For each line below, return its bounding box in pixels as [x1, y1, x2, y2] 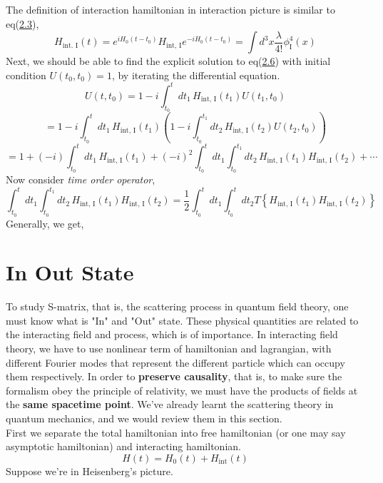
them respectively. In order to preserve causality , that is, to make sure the [6, 369, 342, 384]
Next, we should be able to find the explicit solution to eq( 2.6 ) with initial [6, 54, 331, 68]
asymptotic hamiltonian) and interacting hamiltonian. [6, 439, 241, 454]
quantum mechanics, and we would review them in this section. [6, 411, 282, 426]
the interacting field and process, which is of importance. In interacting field [6, 327, 338, 342]
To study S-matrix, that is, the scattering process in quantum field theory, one [6, 299, 349, 314]
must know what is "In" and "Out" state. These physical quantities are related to [6, 312, 359, 327]
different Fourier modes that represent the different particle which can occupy [6, 355, 345, 370]
